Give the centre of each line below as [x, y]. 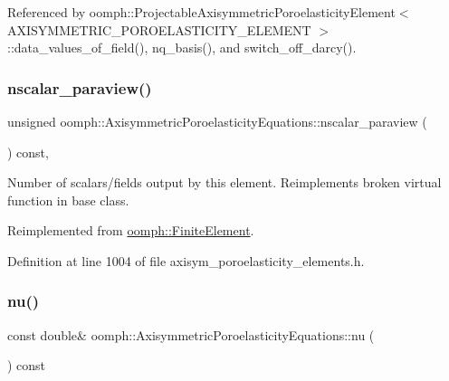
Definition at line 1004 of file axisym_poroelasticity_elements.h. [186, 260]
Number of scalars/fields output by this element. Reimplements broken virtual [224, 182]
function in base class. [68, 200]
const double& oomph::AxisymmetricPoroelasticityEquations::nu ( [191, 334]
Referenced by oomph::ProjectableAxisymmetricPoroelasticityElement [201, 12]
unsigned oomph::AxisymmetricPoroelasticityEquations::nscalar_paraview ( [217, 121]
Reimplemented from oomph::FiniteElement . [131, 230]
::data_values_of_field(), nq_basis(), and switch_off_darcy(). [182, 48]
